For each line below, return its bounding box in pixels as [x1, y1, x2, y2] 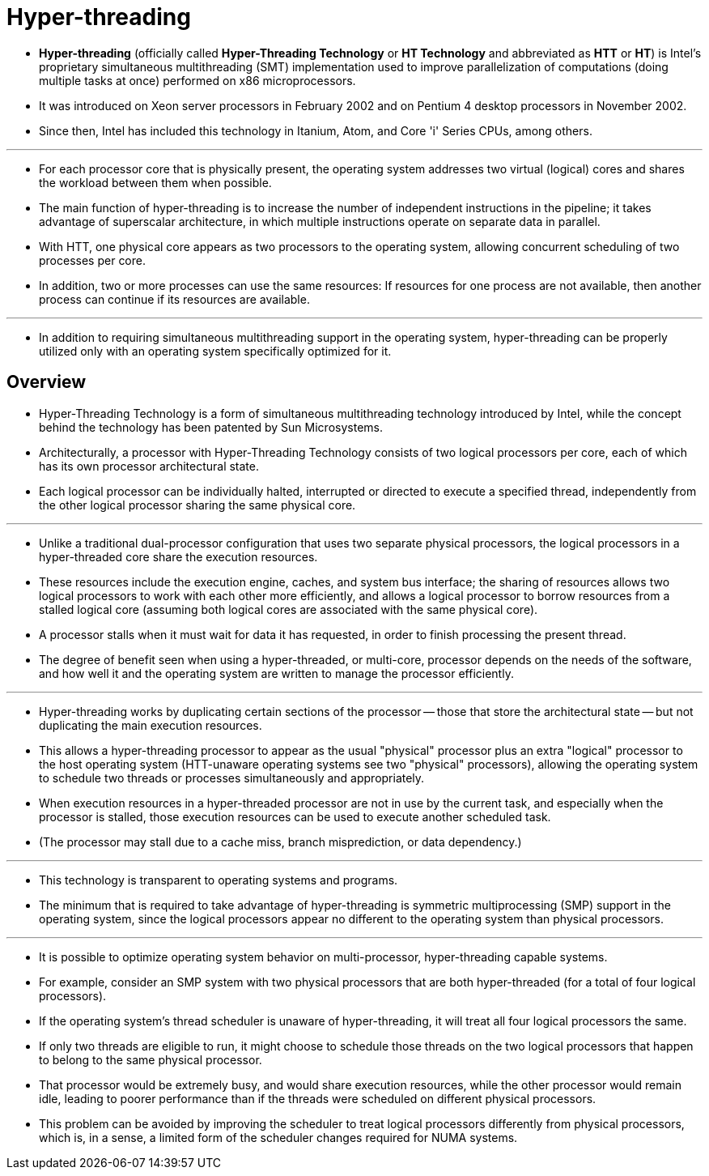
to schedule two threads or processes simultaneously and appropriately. [39, 770, 425, 785]
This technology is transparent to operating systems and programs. [39, 872, 398, 887]
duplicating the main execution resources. [39, 718, 262, 732]
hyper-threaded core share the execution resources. [39, 549, 318, 564]
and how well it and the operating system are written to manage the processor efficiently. [39, 666, 514, 680]
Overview [6, 372, 87, 393]
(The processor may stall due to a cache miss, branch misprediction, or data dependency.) [39, 834, 522, 849]
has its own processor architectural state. [39, 458, 260, 473]
